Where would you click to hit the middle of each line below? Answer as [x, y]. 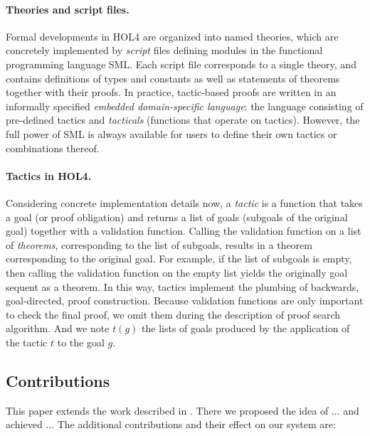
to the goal [81, 342]
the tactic [27, 342]
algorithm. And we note [58, 328]
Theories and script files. [68, 9]
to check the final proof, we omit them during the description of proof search [173, 314]
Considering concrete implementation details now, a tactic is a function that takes [184, 202]
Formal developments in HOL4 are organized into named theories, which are [172, 36]
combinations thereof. [53, 148]
